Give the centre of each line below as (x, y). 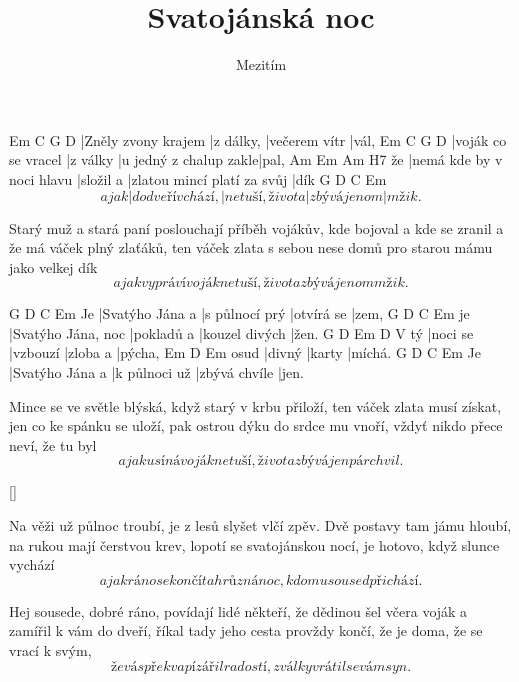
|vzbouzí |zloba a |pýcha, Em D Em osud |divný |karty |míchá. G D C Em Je (245, 352)
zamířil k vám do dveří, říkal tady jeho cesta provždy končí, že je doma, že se (246, 630)
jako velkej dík (53, 266)
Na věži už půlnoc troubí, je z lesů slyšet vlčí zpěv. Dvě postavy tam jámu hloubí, (260, 525)
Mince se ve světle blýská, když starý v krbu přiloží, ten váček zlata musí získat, (255, 405)
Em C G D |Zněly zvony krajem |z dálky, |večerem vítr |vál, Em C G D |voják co (258, 139)
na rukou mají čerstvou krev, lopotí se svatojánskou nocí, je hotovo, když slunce (254, 544)
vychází (32, 564)
